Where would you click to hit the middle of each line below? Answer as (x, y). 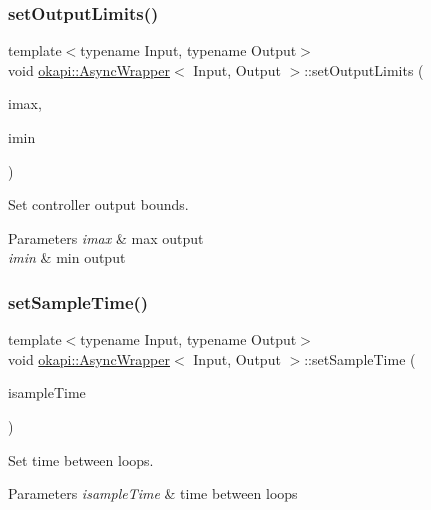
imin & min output (67, 257)
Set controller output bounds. (98, 204)
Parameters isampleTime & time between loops (153, 493)
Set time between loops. (81, 459)
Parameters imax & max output (106, 237)
